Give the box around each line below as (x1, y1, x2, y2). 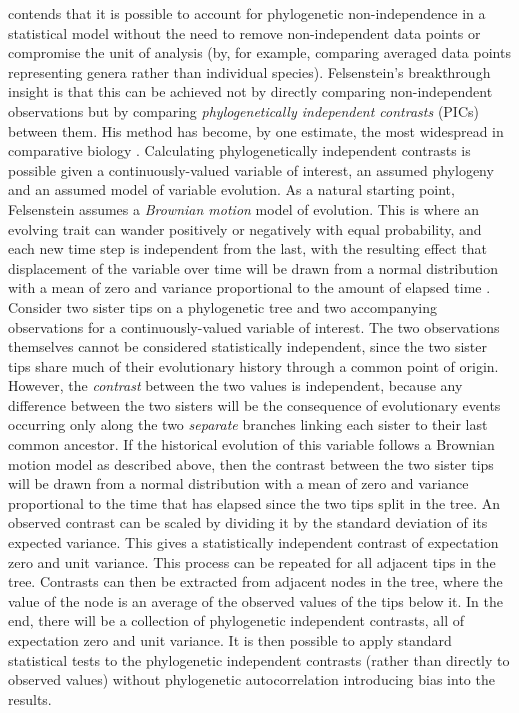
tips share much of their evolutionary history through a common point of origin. (8, 355, 499, 376)
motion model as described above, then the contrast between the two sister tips (8, 453, 494, 474)
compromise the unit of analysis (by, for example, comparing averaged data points (8, 42, 511, 63)
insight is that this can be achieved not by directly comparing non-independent (8, 81, 493, 102)
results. (8, 688, 52, 709)
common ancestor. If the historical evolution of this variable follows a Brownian (8, 434, 495, 455)
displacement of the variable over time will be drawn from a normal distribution (8, 257, 499, 278)
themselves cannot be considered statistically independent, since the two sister (8, 336, 487, 357)
